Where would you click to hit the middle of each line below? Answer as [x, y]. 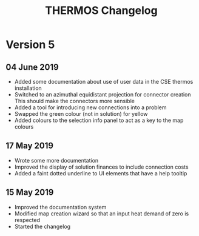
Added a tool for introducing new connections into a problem [90, 107]
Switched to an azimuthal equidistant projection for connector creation [103, 94]
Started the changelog [42, 226]
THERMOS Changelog [101, 11]
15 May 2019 [30, 193]
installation [28, 88]
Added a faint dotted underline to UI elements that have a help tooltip [101, 173]
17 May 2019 [30, 146]
